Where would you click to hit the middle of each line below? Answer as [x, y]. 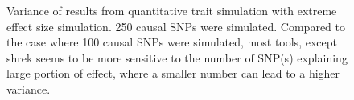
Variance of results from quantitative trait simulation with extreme [172, 10]
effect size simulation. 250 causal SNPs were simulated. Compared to [176, 26]
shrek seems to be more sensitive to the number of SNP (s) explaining [177, 57]
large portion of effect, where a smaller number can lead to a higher [173, 73]
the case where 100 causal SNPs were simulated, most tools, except [172, 42]
